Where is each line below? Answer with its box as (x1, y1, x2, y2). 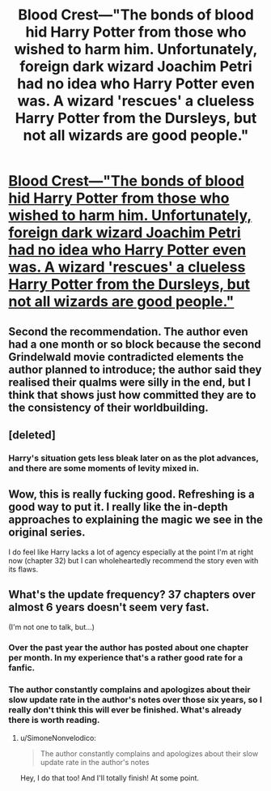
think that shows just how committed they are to (8, 387, 256, 402)
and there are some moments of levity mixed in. (8, 462, 200, 473)
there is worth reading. (8, 715, 100, 726)
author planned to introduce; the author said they (8, 362, 262, 376)
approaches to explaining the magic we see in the (8, 513, 263, 527)
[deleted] (8, 428, 57, 442)
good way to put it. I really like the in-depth (8, 500, 228, 514)
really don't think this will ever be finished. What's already (8, 704, 243, 716)
